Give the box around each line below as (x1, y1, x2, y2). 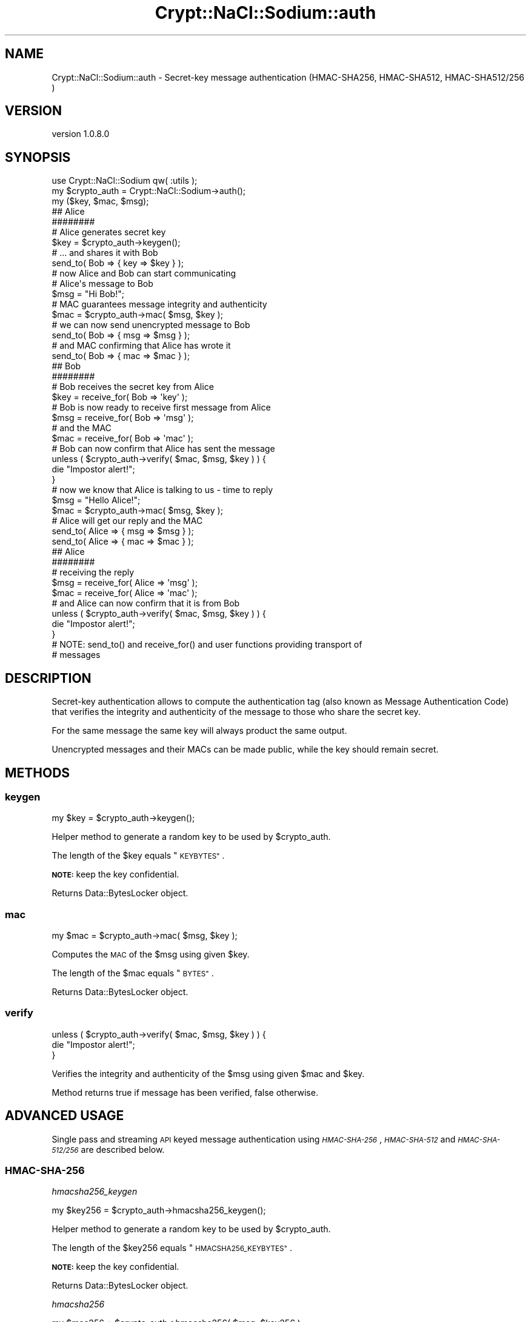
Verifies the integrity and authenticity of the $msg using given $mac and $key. (52, 1068, 365, 1079)
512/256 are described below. (52, 1144, 165, 1155)
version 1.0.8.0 (52, 129, 110, 139)
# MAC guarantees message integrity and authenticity (52, 299, 267, 310)
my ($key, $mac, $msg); (52, 196, 149, 207)
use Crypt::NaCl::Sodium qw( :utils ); (52, 175, 198, 186)
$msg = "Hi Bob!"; (52, 289, 124, 300)
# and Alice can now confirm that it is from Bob (52, 598, 240, 609)
